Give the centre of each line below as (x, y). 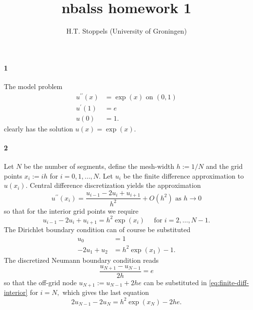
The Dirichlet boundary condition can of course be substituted (97, 229)
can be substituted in (175, 282)
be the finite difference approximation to (183, 175)
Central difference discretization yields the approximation (115, 185)
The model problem (33, 86)
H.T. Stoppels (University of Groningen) (126, 31)
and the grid (224, 166)
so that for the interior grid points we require (71, 210)
